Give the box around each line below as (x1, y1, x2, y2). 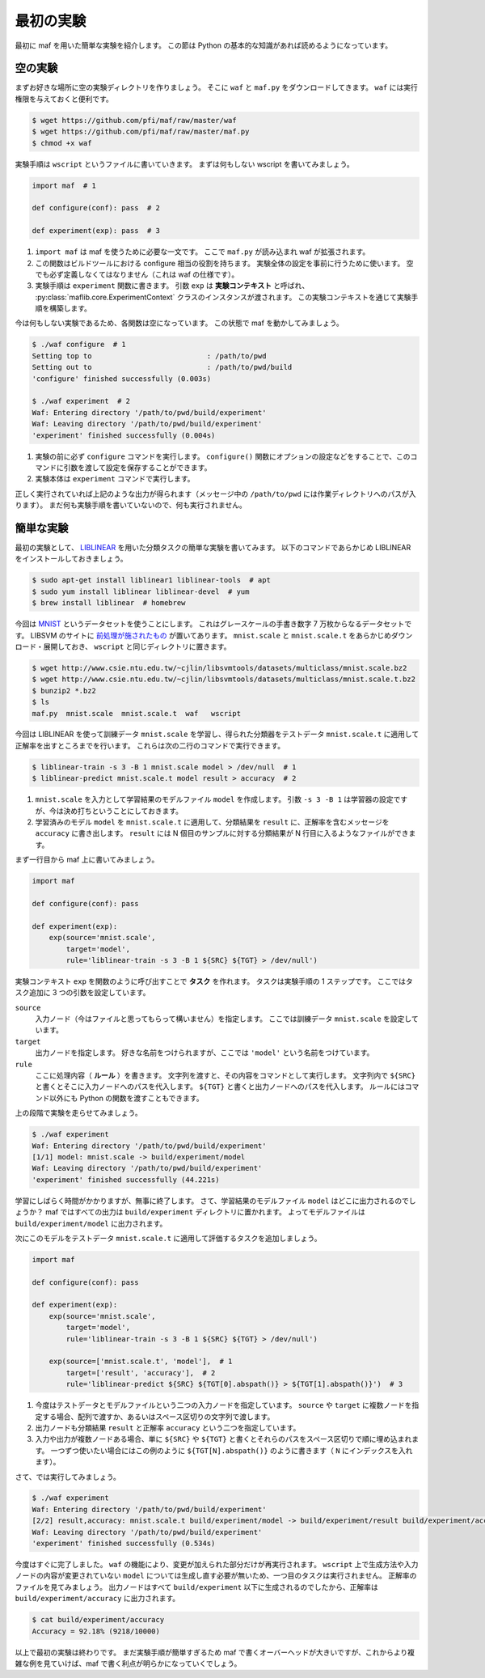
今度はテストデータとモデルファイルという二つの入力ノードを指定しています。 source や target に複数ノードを (35, 1400, 412, 1410)
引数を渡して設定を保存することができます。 (63, 462, 212, 472)
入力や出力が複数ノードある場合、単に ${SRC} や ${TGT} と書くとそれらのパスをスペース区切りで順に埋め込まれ (35, 1434, 412, 1444)
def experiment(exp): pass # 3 (32, 227, 161, 235)
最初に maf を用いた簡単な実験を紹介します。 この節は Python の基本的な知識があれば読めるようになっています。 (15, 40, 393, 50)
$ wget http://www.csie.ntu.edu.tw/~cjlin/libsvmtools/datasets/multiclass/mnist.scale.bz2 (32, 663, 407, 672)
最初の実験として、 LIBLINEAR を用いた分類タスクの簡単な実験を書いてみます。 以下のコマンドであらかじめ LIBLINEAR (15, 543, 411, 553)
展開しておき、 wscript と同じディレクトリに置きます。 (43, 642, 231, 651)
